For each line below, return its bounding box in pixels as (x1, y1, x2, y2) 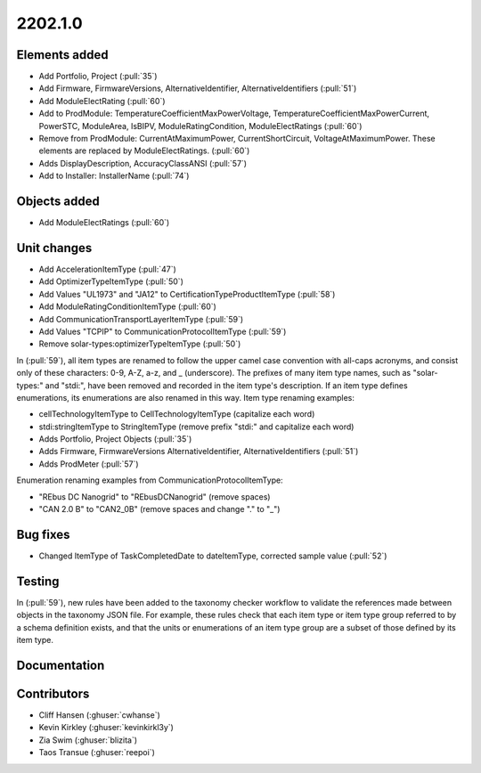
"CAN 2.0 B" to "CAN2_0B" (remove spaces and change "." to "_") (38, 504, 281, 515)
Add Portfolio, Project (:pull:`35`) (38, 71, 158, 82)
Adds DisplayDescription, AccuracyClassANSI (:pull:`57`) (38, 158, 248, 168)
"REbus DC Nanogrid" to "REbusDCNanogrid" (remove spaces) (38, 491, 271, 502)
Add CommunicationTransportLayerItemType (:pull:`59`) (38, 313, 244, 324)
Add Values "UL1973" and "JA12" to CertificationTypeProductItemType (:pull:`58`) (38, 289, 336, 299)
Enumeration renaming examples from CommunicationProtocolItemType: (16, 475, 284, 485)
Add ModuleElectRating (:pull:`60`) (38, 95, 166, 106)
